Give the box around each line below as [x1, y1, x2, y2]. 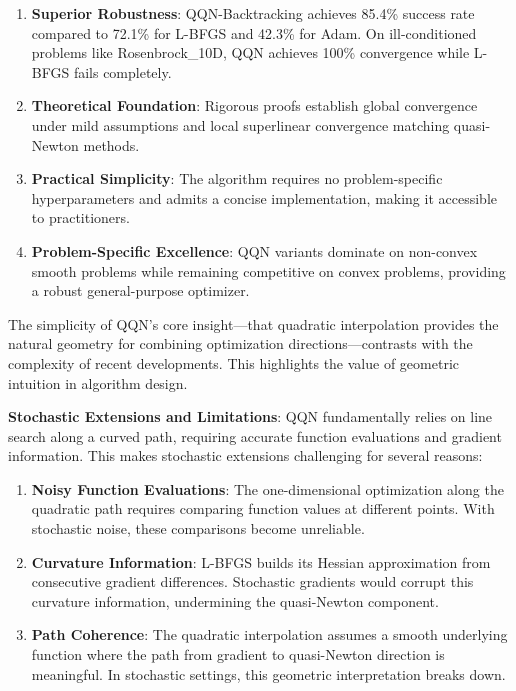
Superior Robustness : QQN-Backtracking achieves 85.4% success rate [31, 3, 475, 23]
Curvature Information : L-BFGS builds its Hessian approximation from [31, 551, 491, 572]
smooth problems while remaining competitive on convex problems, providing [31, 260, 506, 281]
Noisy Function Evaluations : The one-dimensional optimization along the [31, 478, 504, 499]
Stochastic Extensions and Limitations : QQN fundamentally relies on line [8, 406, 493, 427]
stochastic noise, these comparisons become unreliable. [31, 518, 365, 539]
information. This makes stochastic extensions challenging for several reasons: [8, 445, 483, 466]
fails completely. [73, 61, 172, 82]
